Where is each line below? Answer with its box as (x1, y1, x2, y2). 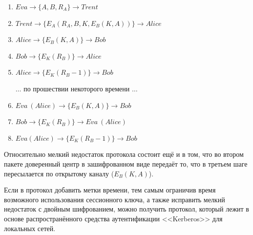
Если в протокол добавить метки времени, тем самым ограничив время (4, 185, 216, 195)
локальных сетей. (4, 223, 56, 233)
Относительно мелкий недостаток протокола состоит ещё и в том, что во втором (4, 149, 244, 159)
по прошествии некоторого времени (23, 83, 130, 93)
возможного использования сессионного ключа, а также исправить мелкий (4, 194, 225, 204)
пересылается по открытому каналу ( (4, 168, 114, 178)
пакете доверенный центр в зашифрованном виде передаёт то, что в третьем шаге (4, 158, 248, 169)
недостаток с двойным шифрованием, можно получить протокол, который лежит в (4, 204, 249, 214)
